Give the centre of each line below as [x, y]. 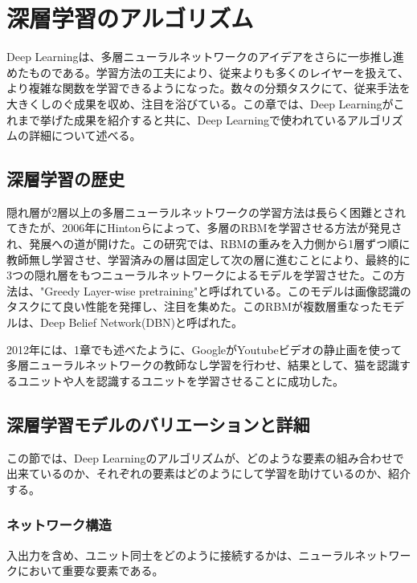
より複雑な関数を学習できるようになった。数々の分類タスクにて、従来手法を [208, 88]
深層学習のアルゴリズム [130, 18]
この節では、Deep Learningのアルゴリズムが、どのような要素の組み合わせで [205, 457]
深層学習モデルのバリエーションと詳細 [158, 424]
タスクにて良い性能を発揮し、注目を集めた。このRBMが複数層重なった [194, 306]
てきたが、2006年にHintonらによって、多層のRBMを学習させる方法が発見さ [204, 228]
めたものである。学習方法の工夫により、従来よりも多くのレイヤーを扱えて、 [208, 72]
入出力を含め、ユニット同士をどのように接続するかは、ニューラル [181, 554]
